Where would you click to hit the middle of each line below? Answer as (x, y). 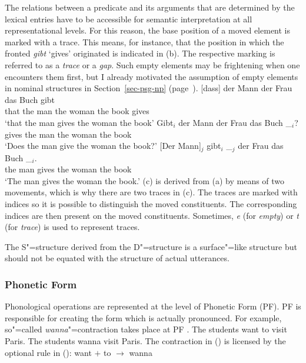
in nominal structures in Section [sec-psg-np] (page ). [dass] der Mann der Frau (149, 88)
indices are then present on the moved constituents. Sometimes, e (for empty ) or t (152, 215)
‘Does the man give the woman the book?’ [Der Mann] (103, 146)
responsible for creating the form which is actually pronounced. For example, (143, 317)
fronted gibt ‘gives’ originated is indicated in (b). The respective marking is (140, 53)
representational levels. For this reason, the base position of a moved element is (148, 30)
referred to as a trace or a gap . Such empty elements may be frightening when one (152, 64)
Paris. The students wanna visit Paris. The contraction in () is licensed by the (145, 340)
